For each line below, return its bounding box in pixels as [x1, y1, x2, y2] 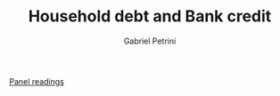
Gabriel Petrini [123, 36, 177, 46]
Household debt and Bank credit [28, 6, 272, 27]
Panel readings [9, 76, 64, 86]
